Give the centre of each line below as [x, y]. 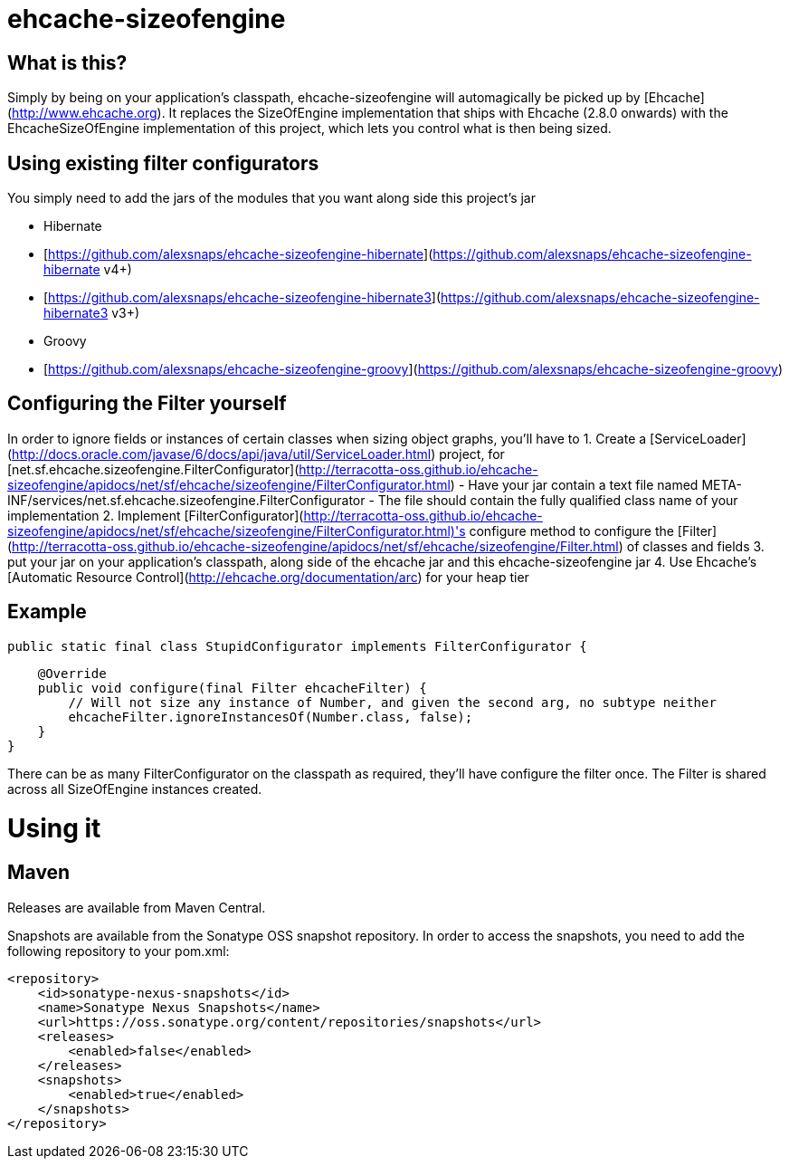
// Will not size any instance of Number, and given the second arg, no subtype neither [392, 702]
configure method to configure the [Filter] [593, 530]
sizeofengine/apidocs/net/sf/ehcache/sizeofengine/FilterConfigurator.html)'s [237, 530]
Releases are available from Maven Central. [137, 907]
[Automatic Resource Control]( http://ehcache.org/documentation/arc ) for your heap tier [268, 577]
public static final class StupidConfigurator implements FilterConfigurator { [297, 646]
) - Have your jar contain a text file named [574, 484]
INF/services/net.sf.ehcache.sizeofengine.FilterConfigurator [186, 500]
